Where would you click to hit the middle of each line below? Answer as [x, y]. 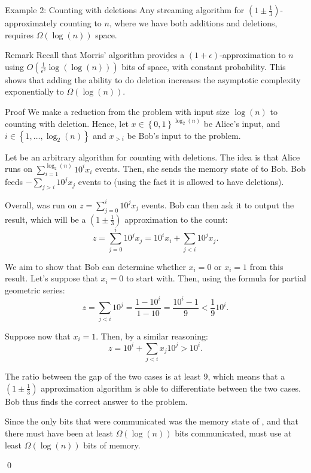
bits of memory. [112, 445]
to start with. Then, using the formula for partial [216, 278]
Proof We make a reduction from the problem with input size [117, 111]
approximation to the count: [176, 219]
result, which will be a [45, 219]
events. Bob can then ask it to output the [218, 204]
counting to [81, 23]
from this [266, 266]
